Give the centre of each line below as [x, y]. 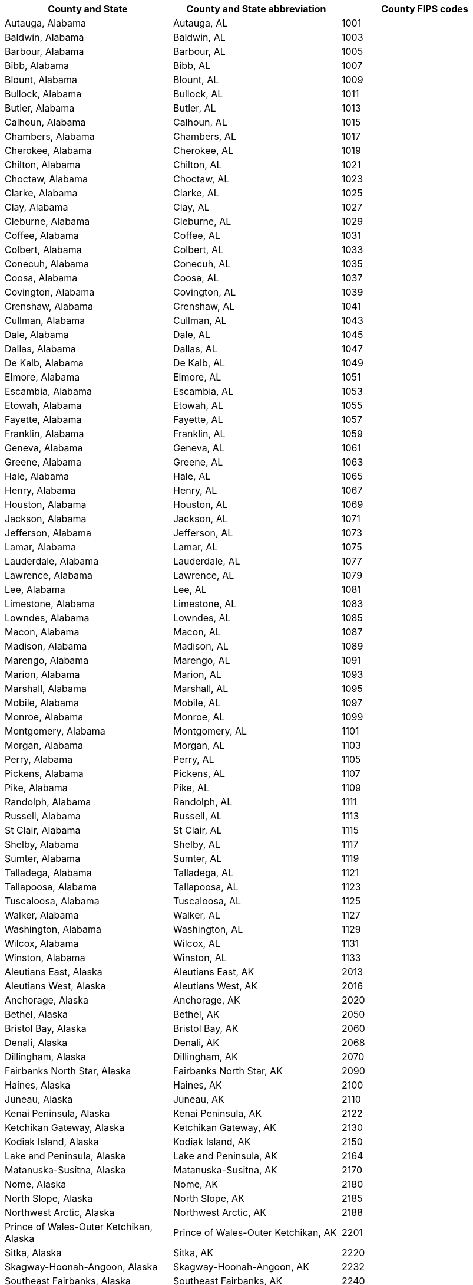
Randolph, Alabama [48, 802]
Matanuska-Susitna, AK [225, 1170]
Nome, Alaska [36, 1184]
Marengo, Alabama [47, 660]
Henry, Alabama [40, 490]
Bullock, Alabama [43, 94]
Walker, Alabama [42, 915]
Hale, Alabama [37, 476]
